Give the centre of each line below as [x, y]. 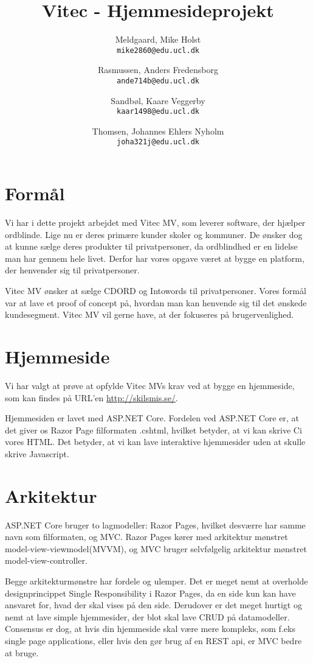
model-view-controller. [46, 560]
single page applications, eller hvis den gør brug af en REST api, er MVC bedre [153, 640]
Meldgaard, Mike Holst [158, 39]
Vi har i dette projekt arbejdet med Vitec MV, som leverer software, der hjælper [155, 223]
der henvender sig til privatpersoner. [72, 270]
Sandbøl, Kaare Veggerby [158, 100]
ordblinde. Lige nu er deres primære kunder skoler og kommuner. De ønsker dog [154, 234]
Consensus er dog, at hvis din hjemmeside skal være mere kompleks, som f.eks [150, 629]
